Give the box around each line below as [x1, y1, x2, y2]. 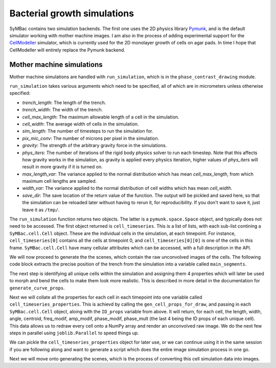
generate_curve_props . [9, 285, 65, 291]
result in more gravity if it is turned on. [22, 164, 103, 170]
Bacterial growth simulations [9, 8, 134, 19]
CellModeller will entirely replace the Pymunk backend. [9, 46, 125, 53]
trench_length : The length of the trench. [22, 100, 106, 106]
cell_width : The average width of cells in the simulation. [22, 120, 139, 127]
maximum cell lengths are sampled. [22, 178, 97, 184]
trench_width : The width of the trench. [22, 107, 103, 113]
